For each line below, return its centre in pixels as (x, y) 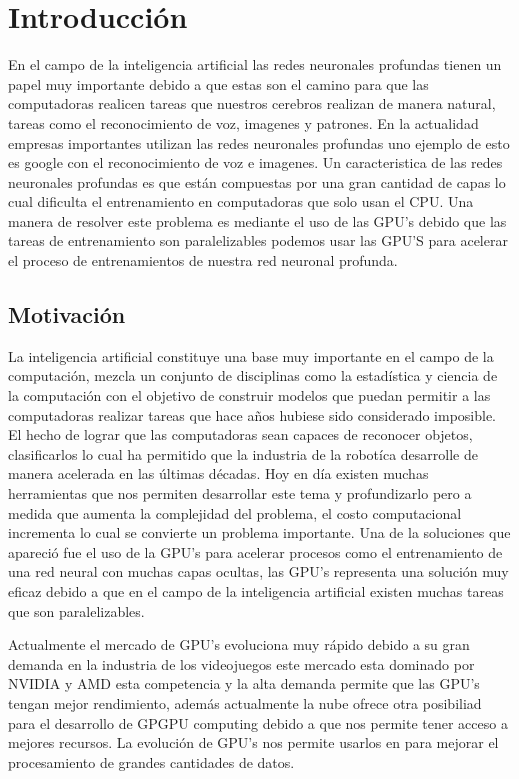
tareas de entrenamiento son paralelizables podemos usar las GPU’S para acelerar (258, 240)
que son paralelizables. (76, 610)
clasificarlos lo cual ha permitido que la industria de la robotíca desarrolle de (243, 453)
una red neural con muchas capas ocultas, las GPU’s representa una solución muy (258, 571)
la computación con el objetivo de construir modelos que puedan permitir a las (249, 395)
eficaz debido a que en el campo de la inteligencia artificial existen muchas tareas (256, 590)
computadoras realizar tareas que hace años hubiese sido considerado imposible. (252, 414)
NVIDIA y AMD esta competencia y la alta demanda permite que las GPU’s (244, 683)
